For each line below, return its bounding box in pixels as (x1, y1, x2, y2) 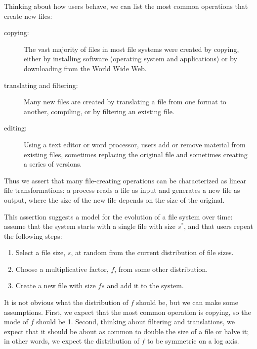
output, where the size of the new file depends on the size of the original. (4, 194, 225, 205)
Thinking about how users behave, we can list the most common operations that (4, 1, 248, 11)
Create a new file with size (15, 280, 96, 291)
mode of (4, 316, 28, 327)
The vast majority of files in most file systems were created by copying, (24, 44, 239, 54)
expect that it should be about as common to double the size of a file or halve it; (4, 326, 249, 336)
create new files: (4, 10, 52, 21)
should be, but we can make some (136, 297, 238, 307)
